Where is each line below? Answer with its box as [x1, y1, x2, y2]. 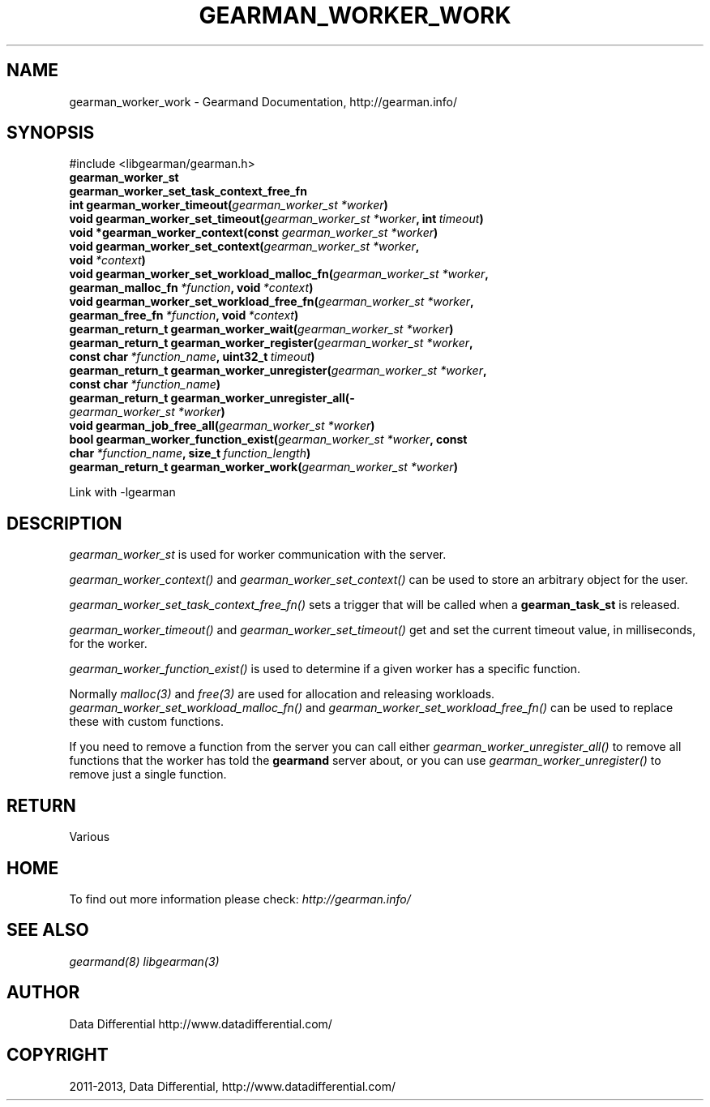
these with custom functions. [69, 714, 225, 729]
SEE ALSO [6, 920, 89, 941]
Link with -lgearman [69, 485, 176, 500]
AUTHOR [6, 982, 80, 1003]
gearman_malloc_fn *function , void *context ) [69, 281, 314, 295]
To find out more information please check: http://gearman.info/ [69, 891, 411, 906]
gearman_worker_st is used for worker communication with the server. [69, 547, 447, 562]
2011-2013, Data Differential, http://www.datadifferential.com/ [69, 1079, 396, 1093]
